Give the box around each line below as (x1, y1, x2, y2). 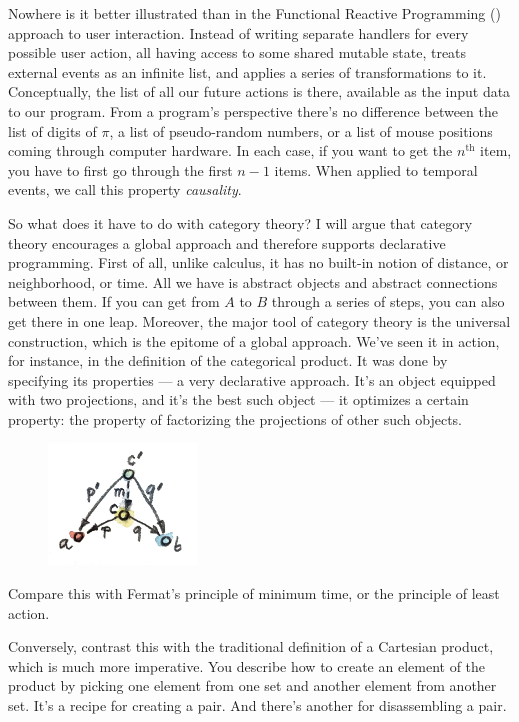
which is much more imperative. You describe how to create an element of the (8, 655, 486, 676)
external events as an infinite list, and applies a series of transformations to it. (8, 61, 487, 82)
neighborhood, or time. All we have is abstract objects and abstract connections (8, 271, 498, 292)
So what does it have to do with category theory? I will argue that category (8, 212, 473, 233)
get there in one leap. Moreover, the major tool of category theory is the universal (8, 310, 511, 331)
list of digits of (8, 120, 97, 141)
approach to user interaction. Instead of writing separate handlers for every (8, 22, 469, 43)
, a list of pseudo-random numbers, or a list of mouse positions (109, 120, 493, 141)
